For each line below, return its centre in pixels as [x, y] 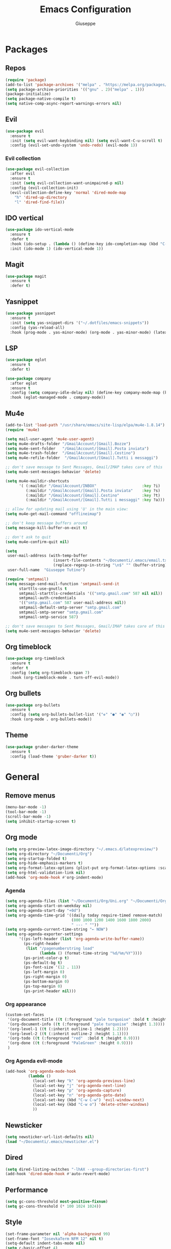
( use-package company [28, 378]
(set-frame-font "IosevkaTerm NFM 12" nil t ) [54, 1239]
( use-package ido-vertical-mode [39, 230]
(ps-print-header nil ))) [50, 991]
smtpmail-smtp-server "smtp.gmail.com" [61, 612]
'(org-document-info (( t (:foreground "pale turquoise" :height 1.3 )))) [86, 1024]
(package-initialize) [28, 94]
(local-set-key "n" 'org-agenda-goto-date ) [79, 1095]
